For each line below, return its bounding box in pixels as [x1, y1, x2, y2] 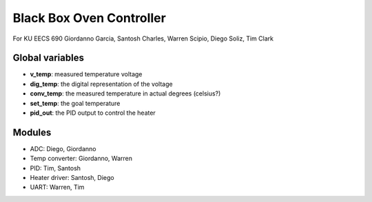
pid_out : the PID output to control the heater [30, 109, 156, 117]
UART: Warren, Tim [30, 183, 85, 192]
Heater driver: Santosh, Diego [30, 174, 114, 182]
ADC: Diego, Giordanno [30, 144, 96, 153]
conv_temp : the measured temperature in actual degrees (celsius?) [30, 89, 221, 98]
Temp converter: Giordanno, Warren [30, 155, 132, 163]
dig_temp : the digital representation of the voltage [30, 80, 173, 88]
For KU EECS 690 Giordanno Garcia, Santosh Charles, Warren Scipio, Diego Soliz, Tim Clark [12, 34, 273, 43]
